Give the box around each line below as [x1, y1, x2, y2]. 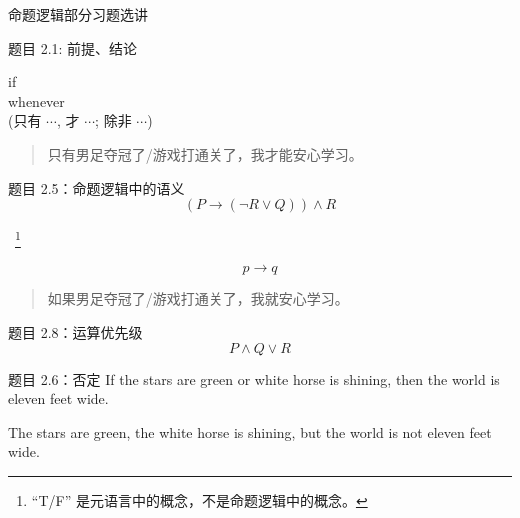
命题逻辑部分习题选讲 [8, 4, 148, 24]
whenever [8, 90, 65, 111]
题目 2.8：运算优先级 [8, 322, 143, 342]
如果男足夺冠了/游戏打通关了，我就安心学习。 [47, 288, 349, 309]
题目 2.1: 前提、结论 [8, 37, 138, 58]
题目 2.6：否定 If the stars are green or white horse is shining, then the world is [8, 368, 500, 389]
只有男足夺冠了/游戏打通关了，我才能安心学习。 [47, 143, 363, 164]
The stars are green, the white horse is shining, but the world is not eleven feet [8, 421, 492, 442]
